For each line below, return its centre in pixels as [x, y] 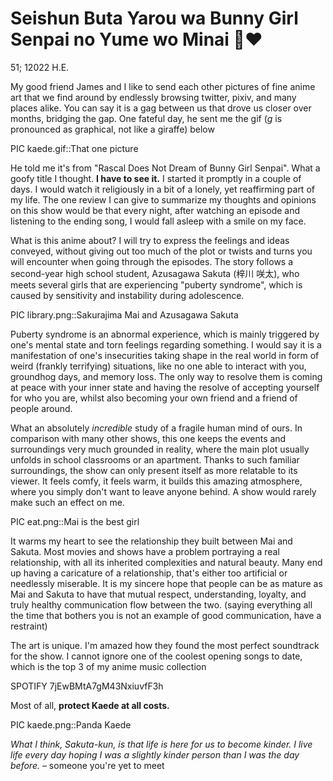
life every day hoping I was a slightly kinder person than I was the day [155, 754]
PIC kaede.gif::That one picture [74, 148]
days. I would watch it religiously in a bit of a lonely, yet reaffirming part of [162, 189]
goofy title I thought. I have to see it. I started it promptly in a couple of [156, 178]
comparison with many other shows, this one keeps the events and [148, 438]
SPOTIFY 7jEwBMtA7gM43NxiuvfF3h [87, 686]
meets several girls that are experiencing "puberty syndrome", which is [156, 284]
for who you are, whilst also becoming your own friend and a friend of [154, 398]
